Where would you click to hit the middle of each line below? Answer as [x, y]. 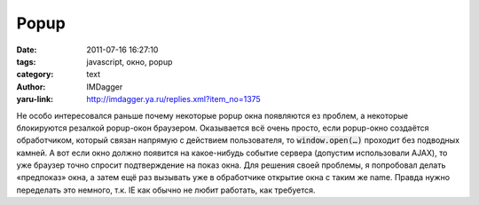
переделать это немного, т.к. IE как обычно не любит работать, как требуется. [166, 190]
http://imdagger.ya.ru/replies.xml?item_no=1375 [173, 99]
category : [35, 75]
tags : [26, 61]
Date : [27, 50]
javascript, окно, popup [130, 61]
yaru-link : [35, 99]
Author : [31, 87]
